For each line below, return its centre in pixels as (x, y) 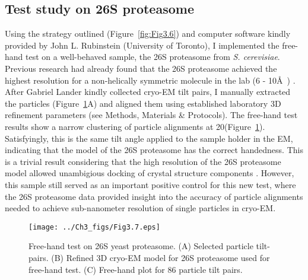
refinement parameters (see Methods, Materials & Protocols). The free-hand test (151, 115)
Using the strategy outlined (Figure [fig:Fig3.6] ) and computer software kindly (148, 34)
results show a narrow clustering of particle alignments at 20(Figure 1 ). (135, 126)
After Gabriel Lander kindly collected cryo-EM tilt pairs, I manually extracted (148, 92)
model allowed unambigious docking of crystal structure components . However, (150, 173)
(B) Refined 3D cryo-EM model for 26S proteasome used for (161, 257)
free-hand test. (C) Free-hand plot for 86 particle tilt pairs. (136, 269)
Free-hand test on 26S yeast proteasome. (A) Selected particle (141, 246)
